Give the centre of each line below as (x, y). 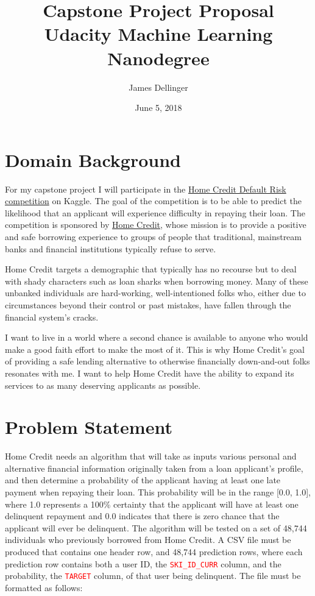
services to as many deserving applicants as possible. (103, 385)
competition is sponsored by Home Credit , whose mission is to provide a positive (156, 225)
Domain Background (93, 159)
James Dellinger (158, 87)
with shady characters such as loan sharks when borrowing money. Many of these (157, 281)
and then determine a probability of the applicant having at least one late (143, 480)
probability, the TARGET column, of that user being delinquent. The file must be (153, 576)
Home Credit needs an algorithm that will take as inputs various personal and (151, 456)
